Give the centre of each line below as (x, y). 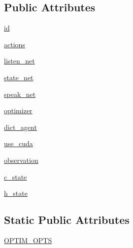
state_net (19, 77)
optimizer (18, 110)
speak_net (20, 94)
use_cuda (18, 143)
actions (15, 44)
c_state (16, 176)
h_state (16, 193)
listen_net (19, 61)
